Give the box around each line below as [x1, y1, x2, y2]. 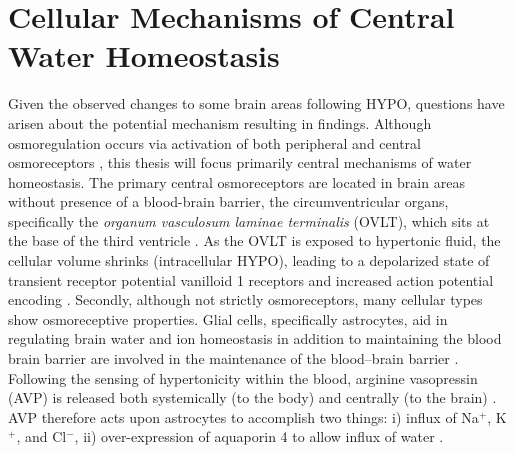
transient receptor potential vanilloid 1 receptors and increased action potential [8, 269, 494, 290]
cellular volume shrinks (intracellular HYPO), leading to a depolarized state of [8, 250, 490, 271]
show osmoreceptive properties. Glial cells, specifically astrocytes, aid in [8, 308, 448, 329]
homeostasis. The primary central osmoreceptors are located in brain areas [8, 171, 465, 192]
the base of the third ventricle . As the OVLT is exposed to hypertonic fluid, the [8, 230, 501, 251]
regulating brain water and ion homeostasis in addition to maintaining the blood [8, 328, 502, 349]
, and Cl [16, 426, 67, 447]
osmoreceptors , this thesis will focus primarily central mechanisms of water [8, 152, 472, 173]
